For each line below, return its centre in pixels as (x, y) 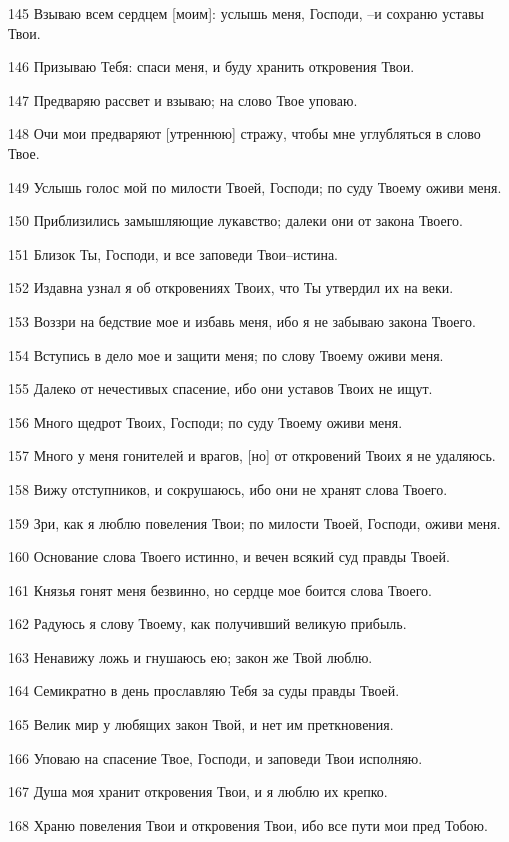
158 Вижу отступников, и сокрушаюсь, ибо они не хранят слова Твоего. (228, 488)
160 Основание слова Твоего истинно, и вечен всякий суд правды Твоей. (229, 556)
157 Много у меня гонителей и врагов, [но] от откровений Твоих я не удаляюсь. (252, 455)
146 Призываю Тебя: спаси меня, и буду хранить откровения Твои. (211, 66)
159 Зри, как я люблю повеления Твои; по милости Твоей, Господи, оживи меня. (254, 522)
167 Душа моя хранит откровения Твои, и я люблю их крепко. (198, 791)
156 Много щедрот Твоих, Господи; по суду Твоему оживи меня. (205, 421)
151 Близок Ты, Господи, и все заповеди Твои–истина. (173, 253)
